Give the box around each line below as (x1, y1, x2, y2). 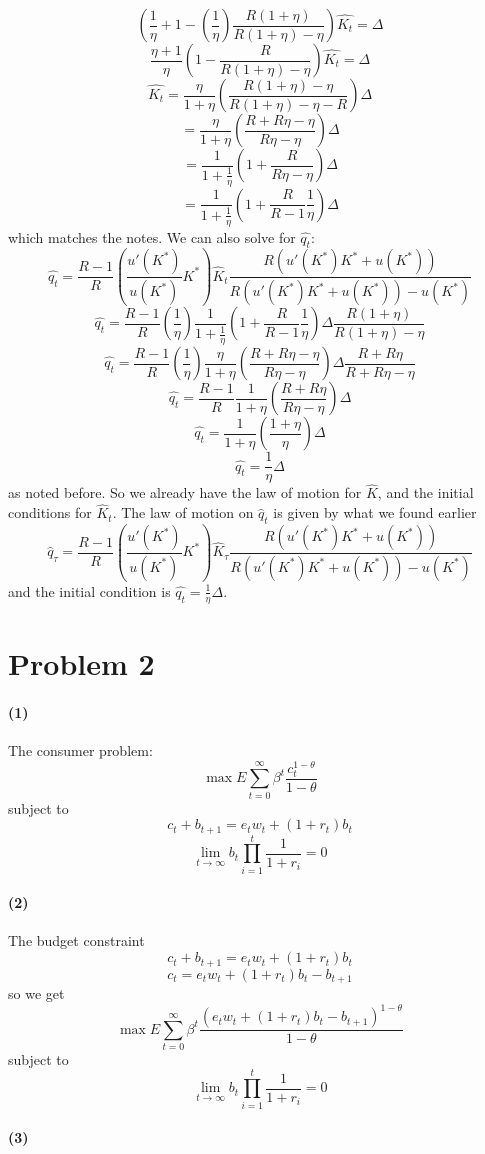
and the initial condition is (8, 580, 171, 601)
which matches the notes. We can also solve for (8, 226, 296, 247)
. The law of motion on (112, 502, 254, 523)
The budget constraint (8, 930, 145, 951)
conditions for (8, 502, 92, 523)
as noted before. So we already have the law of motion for (8, 482, 362, 503)
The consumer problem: (8, 739, 153, 760)
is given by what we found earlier (273, 502, 477, 523)
